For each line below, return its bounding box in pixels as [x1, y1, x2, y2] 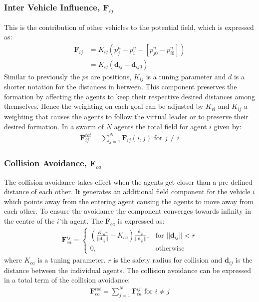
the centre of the [4, 216, 55, 226]
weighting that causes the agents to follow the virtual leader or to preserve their [4, 111, 249, 121]
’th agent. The [59, 216, 103, 226]
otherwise [155, 245, 185, 252]
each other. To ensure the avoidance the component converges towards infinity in [4, 206, 252, 216]
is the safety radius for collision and [113, 255, 223, 265]
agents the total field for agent [114, 121, 207, 131]
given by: [214, 121, 242, 131]
